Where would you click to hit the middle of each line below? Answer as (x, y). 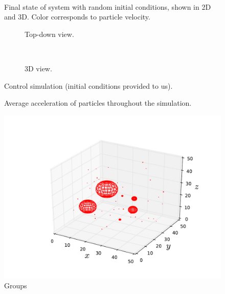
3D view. (38, 68)
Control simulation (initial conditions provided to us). (88, 85)
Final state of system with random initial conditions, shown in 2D (108, 6)
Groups (16, 286)
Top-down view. (49, 34)
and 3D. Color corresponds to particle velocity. (77, 17)
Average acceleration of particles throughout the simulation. (98, 103)
